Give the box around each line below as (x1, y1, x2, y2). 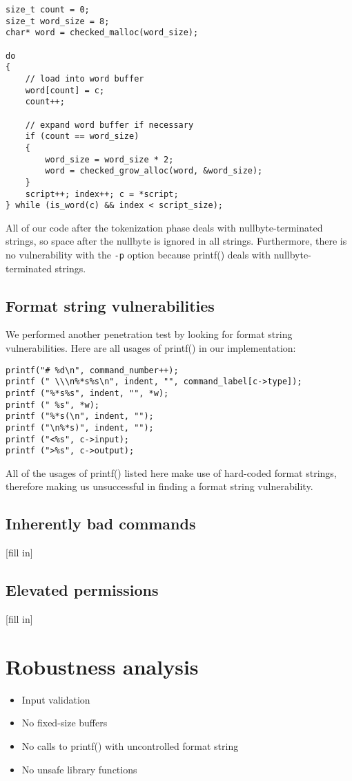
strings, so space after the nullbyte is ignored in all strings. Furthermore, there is (6, 234, 347, 248)
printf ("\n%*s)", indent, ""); (6, 422, 154, 433)
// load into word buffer (25, 73, 144, 84)
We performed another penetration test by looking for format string (6, 327, 293, 341)
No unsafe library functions (21, 762, 137, 776)
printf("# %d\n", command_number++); (6, 365, 179, 375)
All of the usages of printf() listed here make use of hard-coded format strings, (6, 465, 337, 480)
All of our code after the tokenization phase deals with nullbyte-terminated (6, 220, 323, 234)
